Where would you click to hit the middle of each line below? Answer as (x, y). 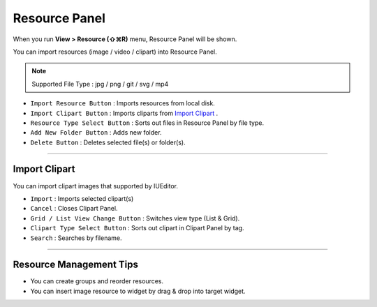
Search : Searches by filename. (76, 238)
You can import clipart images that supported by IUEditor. (95, 186)
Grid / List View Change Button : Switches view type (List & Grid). (135, 218)
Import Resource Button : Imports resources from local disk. (123, 103)
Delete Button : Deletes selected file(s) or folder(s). (108, 142)
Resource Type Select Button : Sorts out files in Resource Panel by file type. (147, 123)
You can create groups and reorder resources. (97, 281)
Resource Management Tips (76, 265)
